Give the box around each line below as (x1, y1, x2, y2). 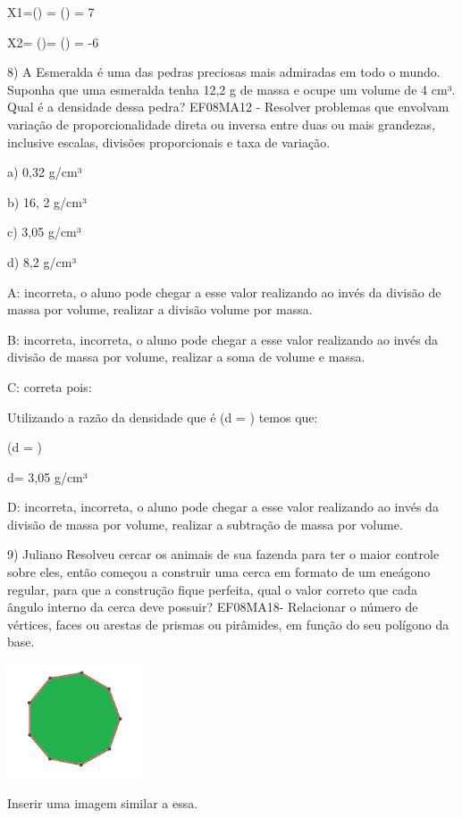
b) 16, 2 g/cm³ (7, 192, 88, 211)
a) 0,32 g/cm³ (7, 163, 82, 181)
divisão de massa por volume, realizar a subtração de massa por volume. (7, 514, 403, 533)
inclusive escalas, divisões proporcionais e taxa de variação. (7, 132, 331, 151)
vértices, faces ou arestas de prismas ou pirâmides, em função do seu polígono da (7, 614, 449, 633)
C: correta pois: (7, 377, 92, 396)
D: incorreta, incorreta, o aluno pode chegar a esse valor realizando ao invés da (7, 497, 439, 516)
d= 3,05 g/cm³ (7, 467, 88, 486)
